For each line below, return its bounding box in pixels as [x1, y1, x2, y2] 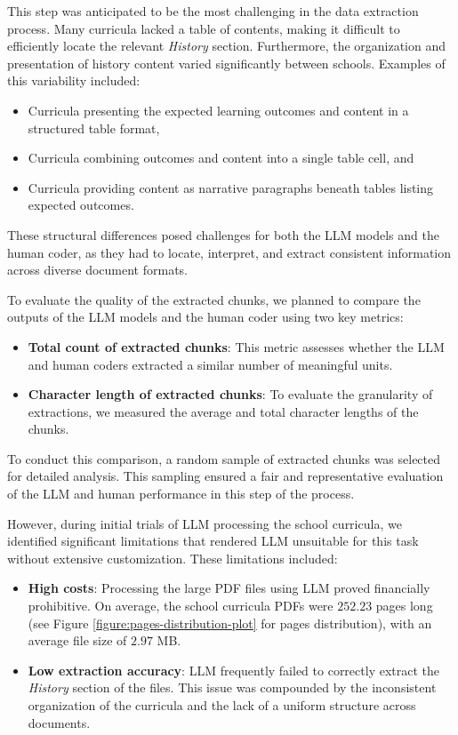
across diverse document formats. [7, 260, 189, 279]
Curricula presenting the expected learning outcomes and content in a [28, 100, 409, 119]
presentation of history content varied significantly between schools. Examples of [7, 53, 446, 72]
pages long [375, 596, 433, 615]
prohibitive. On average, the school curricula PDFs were [28, 596, 333, 615]
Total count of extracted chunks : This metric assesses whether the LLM [28, 337, 445, 356]
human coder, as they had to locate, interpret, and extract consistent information [7, 243, 451, 261]
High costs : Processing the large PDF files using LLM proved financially [28, 579, 430, 597]
